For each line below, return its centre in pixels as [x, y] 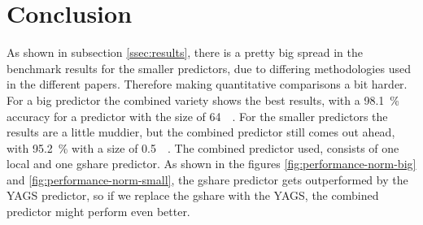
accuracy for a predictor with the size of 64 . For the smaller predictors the [197, 116]
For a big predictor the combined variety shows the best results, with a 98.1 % [203, 100]
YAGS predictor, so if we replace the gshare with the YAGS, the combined [193, 195]
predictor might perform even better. [98, 212]
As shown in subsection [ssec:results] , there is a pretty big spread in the [185, 52]
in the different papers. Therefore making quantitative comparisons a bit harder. [207, 84]
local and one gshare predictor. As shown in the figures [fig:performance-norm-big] [211, 164]
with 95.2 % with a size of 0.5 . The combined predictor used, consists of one [203, 147]
